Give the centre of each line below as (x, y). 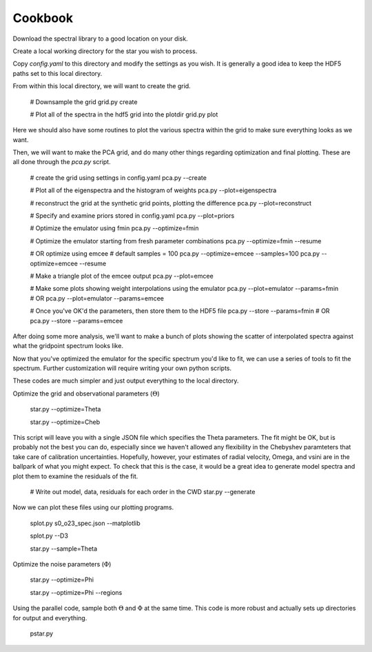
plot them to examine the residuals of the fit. (75, 476)
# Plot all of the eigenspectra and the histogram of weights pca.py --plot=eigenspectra (153, 190)
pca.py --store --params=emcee (76, 320)
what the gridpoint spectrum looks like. (68, 346)
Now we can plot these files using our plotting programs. (93, 507)
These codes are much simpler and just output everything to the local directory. (126, 381)
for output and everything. (50, 618)
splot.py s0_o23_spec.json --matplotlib (85, 523)
